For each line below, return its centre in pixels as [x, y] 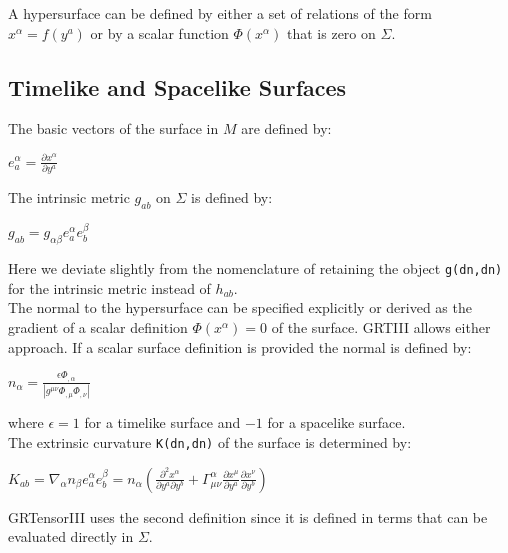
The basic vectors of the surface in [113, 128]
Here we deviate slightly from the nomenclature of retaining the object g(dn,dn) [255, 268]
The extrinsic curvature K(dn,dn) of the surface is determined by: [210, 441]
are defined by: [286, 128]
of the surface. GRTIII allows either [381, 327]
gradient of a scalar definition [98, 327]
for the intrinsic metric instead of [109, 287]
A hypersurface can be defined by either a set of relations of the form [220, 13]
